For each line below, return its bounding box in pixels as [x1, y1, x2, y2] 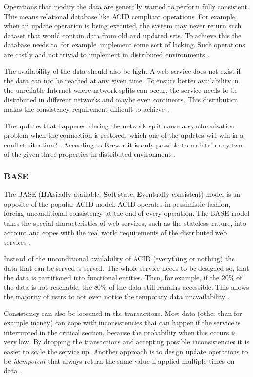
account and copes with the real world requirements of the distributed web [4, 227, 227, 237]
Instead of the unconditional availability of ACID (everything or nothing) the [4, 253, 235, 263]
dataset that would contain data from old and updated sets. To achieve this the [4, 30, 242, 40]
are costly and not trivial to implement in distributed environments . [4, 49, 210, 59]
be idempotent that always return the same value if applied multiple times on [4, 356, 234, 366]
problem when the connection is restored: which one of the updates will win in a [4, 130, 244, 140]
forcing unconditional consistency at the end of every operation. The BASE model [4, 208, 250, 218]
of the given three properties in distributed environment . [4, 149, 175, 159]
